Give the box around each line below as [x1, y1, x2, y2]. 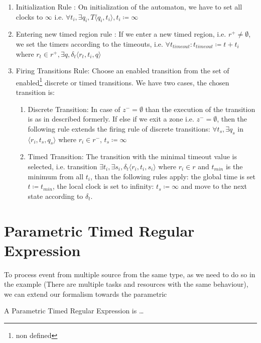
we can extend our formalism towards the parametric [4, 288, 167, 299]
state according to [28, 190, 83, 201]
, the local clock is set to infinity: [52, 181, 154, 191]
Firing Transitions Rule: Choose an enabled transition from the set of [16, 65, 229, 76]
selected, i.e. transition [28, 161, 97, 171]
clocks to [16, 11, 43, 22]
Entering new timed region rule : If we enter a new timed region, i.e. [16, 29, 226, 39]
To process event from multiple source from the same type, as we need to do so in [4, 269, 255, 279]
